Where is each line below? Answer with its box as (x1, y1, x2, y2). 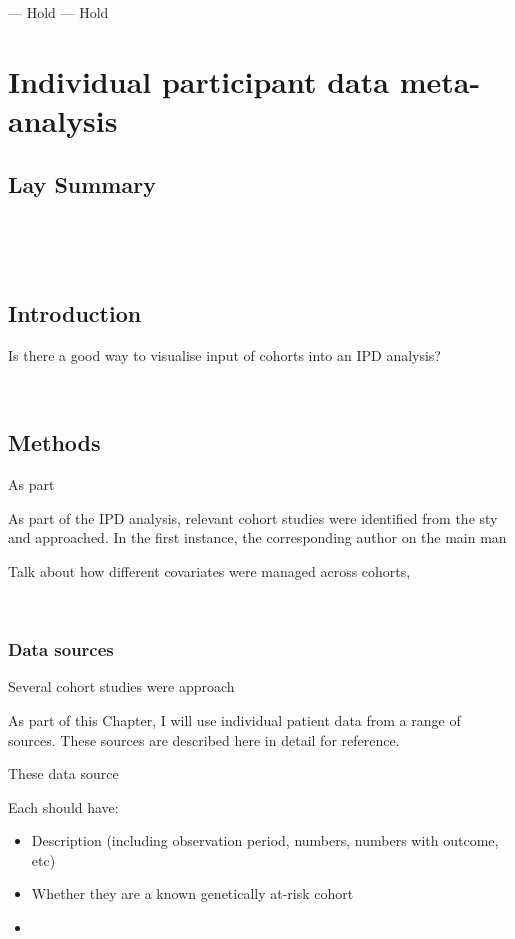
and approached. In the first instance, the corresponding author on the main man (8, 527, 507, 548)
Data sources (8, 637, 114, 662)
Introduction (8, 297, 142, 328)
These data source (8, 763, 119, 784)
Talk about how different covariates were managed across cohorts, (8, 560, 411, 581)
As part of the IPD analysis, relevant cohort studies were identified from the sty (8, 507, 498, 528)
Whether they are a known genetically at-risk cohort (31, 883, 354, 904)
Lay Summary (8, 168, 156, 199)
